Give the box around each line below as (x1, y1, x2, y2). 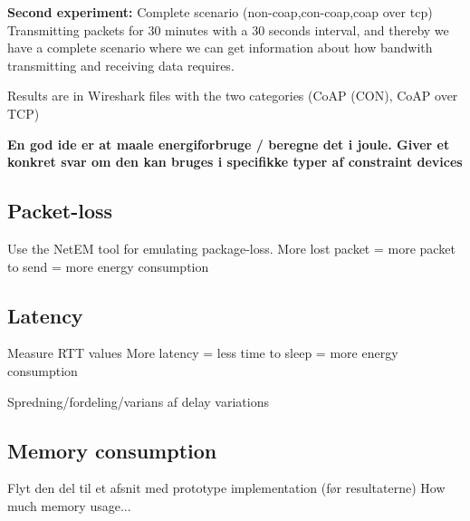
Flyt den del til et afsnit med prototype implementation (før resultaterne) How (7, 478, 446, 497)
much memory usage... (7, 496, 131, 515)
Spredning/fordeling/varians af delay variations (7, 391, 269, 410)
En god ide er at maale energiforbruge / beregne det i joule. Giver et (7, 134, 450, 153)
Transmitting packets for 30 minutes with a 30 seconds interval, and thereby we (7, 20, 449, 39)
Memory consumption (7, 436, 217, 464)
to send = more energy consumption (7, 256, 209, 275)
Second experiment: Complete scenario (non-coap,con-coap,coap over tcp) (7, 3, 433, 21)
